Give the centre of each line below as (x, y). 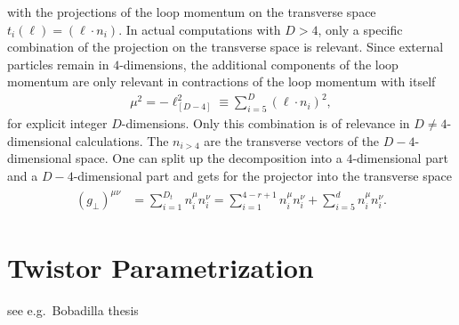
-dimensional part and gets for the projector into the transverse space (262, 176)
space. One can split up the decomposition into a (209, 158)
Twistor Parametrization (161, 268)
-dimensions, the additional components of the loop (259, 64)
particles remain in (58, 64)
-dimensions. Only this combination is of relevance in (266, 123)
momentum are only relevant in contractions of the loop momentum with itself (221, 81)
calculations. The (122, 140)
